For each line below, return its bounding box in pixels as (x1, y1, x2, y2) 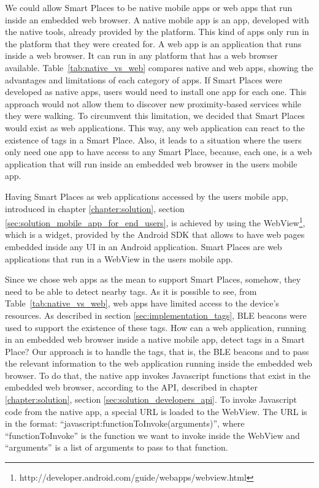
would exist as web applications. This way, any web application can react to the (5, 121, 305, 134)
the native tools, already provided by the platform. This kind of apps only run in (5, 25, 309, 38)
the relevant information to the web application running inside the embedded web (5, 357, 312, 370)
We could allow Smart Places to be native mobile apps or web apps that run (5, 1, 293, 13)
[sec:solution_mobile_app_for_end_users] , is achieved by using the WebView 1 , (5, 215, 306, 229)
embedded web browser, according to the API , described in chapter (5, 381, 258, 394)
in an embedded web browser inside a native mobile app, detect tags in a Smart (5, 333, 305, 346)
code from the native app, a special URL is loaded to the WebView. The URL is (5, 405, 307, 417)
